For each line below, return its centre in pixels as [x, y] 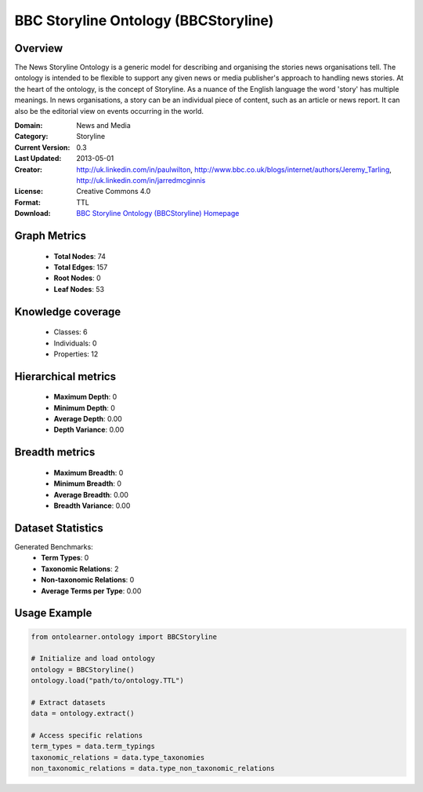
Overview [39, 48]
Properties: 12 [76, 354]
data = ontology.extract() [83, 714]
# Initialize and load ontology [93, 659]
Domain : [29, 126]
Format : [27, 202]
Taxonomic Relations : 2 [80, 568]
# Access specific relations [87, 735]
